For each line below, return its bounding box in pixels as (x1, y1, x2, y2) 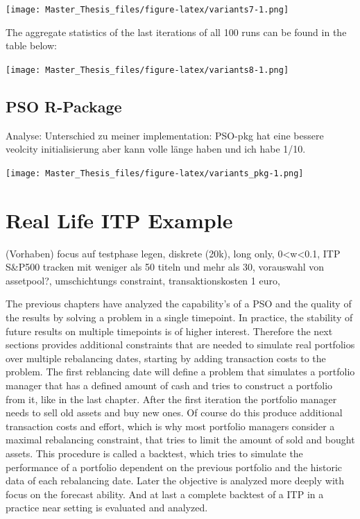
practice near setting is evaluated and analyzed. (6, 500, 208, 515)
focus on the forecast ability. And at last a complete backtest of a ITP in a (6, 486, 324, 501)
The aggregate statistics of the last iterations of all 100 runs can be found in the (6, 24, 347, 39)
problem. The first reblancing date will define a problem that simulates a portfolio (6, 364, 355, 379)
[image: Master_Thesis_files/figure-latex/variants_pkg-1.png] (6, 168, 304, 178)
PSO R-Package (6, 95, 122, 117)
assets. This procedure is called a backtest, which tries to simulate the (6, 445, 303, 460)
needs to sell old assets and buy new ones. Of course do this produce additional (6, 405, 343, 420)
